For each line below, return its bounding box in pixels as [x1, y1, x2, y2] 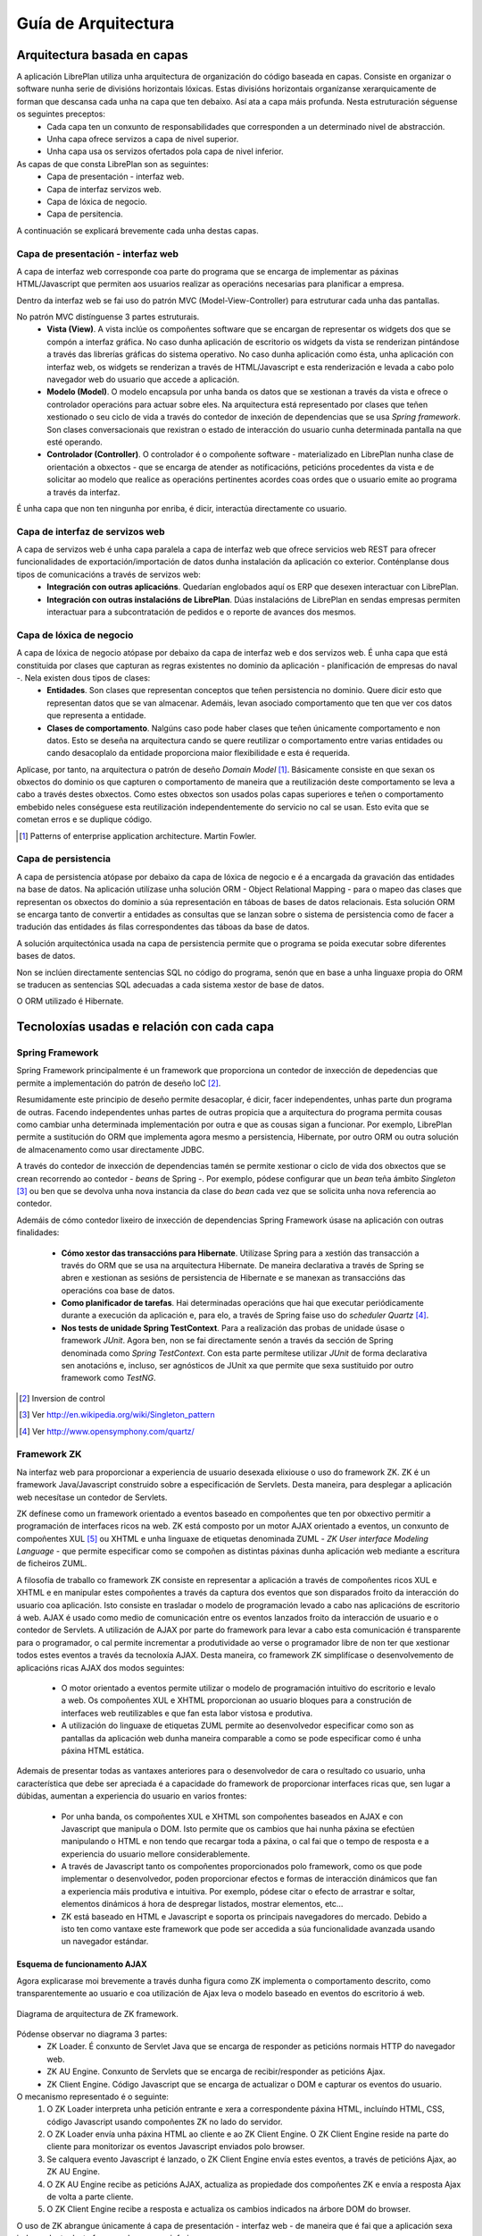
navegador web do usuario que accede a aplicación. [46, 374, 240, 385]
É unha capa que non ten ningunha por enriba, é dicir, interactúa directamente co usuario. [16, 503, 347, 513]
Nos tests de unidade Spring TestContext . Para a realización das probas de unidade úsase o [61, 1322, 405, 1333]
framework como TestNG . [61, 1373, 156, 1384]
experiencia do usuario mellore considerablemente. [61, 1848, 250, 1859]
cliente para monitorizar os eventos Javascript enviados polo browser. [46, 2141, 305, 2152]
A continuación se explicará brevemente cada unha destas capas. [16, 224, 259, 236]
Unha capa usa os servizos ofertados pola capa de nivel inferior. [46, 146, 284, 157]
